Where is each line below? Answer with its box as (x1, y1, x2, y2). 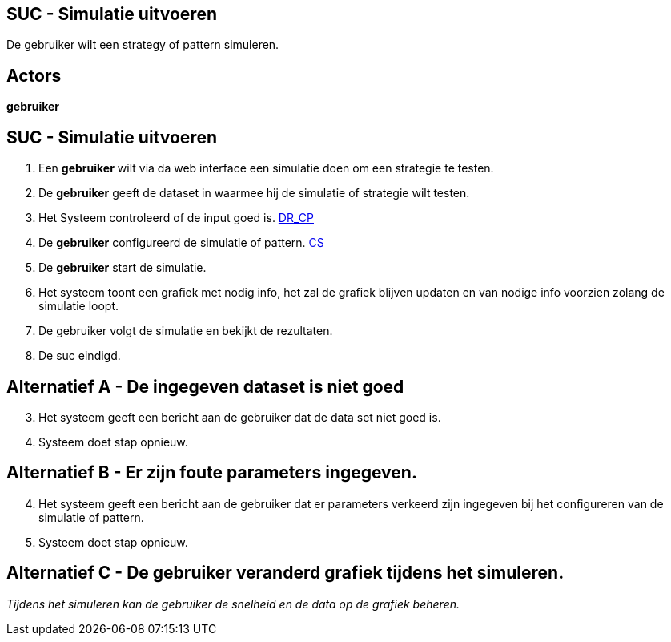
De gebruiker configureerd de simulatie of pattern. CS (38, 236, 324, 250)
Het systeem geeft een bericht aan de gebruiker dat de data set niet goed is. (38, 410, 441, 424)
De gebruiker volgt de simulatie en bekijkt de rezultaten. (38, 324, 333, 338)
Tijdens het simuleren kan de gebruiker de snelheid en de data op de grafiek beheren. (6, 596, 460, 611)
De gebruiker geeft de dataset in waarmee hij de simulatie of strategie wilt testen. (38, 186, 470, 200)
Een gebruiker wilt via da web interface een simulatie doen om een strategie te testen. (38, 161, 494, 176)
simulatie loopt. (38, 299, 119, 313)
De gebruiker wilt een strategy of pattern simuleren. (6, 38, 279, 52)
